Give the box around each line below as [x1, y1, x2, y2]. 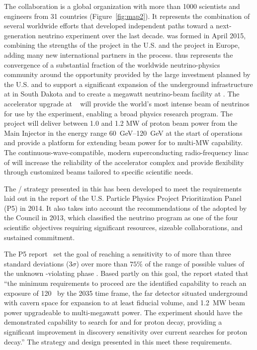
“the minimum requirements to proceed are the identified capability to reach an [4, 278, 247, 288]
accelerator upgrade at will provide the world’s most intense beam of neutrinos [4, 98, 250, 108]
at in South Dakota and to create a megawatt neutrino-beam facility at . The [4, 88, 240, 99]
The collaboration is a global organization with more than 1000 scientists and [4, 1, 240, 11]
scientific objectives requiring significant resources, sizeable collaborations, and [4, 222, 243, 233]
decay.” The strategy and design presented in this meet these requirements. [4, 336, 232, 347]
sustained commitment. [4, 232, 75, 242]
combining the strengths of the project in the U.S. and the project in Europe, [4, 40, 240, 50]
